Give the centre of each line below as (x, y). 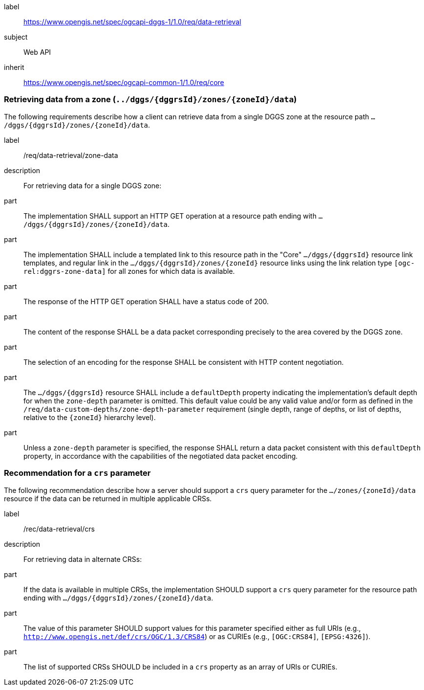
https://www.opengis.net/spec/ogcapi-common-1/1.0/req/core (124, 82)
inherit (14, 67)
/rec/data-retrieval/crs (59, 529)
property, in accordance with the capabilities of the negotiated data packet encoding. (161, 456)
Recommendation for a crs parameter (77, 473)
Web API (37, 52)
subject (16, 37)
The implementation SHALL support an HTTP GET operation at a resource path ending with (170, 216)
